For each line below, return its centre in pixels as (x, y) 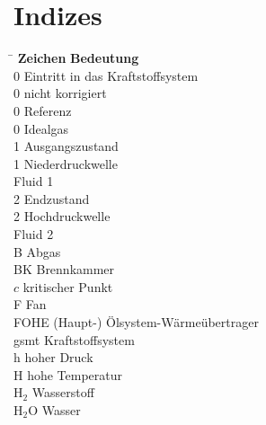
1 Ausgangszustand (66, 146)
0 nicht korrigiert (60, 93)
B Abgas (37, 251)
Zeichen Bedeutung (78, 58)
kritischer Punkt (68, 286)
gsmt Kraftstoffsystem (74, 339)
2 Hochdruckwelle (62, 216)
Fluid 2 (34, 234)
